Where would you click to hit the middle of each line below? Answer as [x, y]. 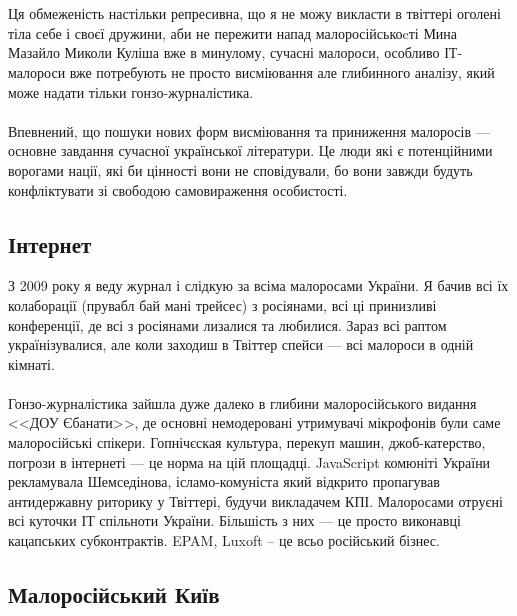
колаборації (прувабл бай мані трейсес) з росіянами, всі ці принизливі [222, 304]
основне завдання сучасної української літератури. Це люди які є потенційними [250, 150]
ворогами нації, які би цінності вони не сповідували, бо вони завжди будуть [240, 169]
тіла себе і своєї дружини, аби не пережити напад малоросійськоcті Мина [233, 32]
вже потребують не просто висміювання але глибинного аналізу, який [282, 71]
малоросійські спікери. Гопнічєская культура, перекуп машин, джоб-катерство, [247, 442]
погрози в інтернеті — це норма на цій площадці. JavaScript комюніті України [249, 461]
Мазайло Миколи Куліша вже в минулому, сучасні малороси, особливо [224, 52]
